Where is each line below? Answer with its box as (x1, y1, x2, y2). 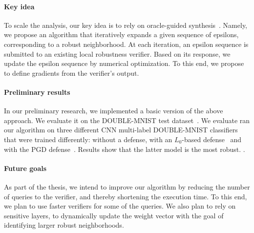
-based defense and (182, 134, 242, 144)
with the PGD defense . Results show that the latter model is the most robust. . (4, 144, 245, 154)
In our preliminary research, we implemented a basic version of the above (4, 106, 223, 116)
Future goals (4, 163, 47, 173)
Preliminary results (4, 86, 70, 97)
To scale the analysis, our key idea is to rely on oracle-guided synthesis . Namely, (4, 20, 248, 30)
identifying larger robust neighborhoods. (4, 220, 124, 230)
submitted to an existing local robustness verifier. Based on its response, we (4, 48, 231, 59)
